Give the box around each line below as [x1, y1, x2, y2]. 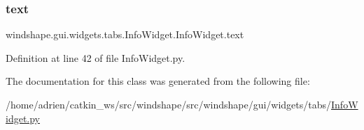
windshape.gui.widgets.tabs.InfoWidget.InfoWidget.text [6, 27, 244, 42]
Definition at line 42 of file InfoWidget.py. [6, 50, 185, 65]
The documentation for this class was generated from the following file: [6, 74, 310, 88]
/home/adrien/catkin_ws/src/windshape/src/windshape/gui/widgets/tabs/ [6, 97, 332, 111]
